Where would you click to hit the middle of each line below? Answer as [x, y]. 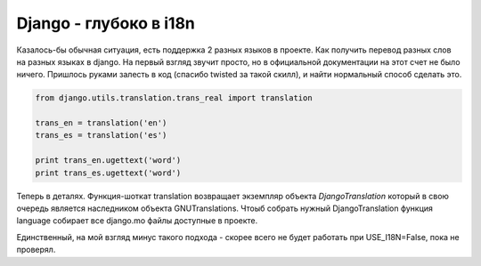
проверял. [36, 250]
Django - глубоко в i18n [106, 23]
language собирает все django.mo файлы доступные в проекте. [137, 221]
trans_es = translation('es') [101, 135]
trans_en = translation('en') [101, 123]
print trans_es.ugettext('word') [108, 173]
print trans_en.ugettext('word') [108, 161]
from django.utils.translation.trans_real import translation [174, 98]
